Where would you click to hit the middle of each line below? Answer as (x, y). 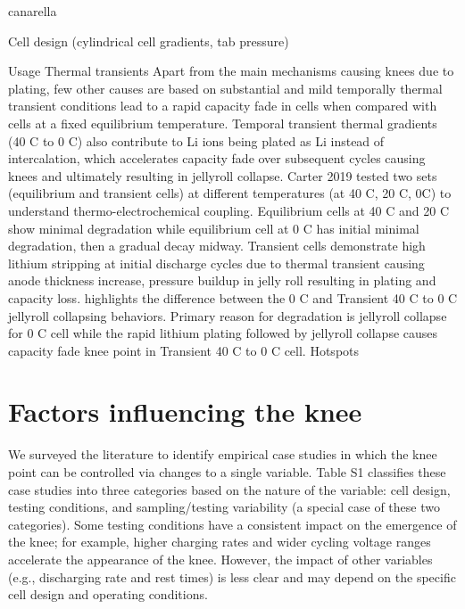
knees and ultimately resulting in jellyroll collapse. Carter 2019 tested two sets (223, 175)
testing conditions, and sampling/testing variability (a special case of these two (224, 507)
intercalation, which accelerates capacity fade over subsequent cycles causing (217, 158)
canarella (33, 11)
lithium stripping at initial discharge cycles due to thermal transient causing (216, 263)
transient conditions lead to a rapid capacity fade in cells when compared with (223, 106)
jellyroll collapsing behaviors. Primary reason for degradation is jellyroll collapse (228, 315)
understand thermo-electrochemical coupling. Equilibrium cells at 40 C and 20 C (229, 210)
